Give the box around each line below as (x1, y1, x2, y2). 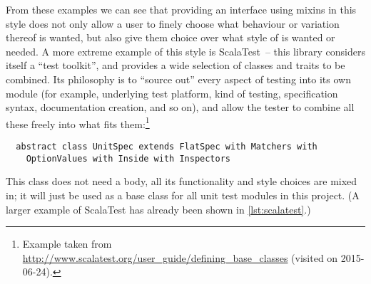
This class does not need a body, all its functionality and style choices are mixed (6, 174, 357, 189)
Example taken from (22, 236, 112, 251)
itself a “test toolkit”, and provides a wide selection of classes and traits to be (6, 58, 345, 73)
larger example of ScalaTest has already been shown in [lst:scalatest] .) (6, 201, 311, 216)
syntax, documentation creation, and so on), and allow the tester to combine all (6, 100, 355, 115)
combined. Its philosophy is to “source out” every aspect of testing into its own (6, 71, 351, 86)
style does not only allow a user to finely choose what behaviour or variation (6, 16, 340, 31)
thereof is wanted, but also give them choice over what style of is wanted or (6, 30, 335, 45)
